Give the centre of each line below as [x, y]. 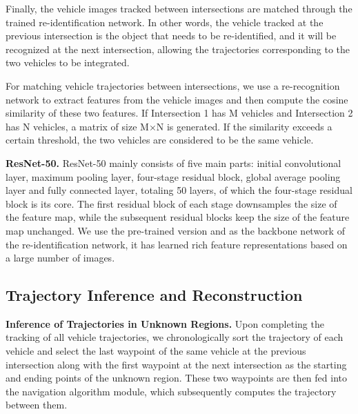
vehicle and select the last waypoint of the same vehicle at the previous [156, 351]
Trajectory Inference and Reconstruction [154, 295]
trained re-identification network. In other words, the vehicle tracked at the [165, 22]
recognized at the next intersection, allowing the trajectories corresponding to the [178, 49]
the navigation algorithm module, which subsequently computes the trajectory [171, 391]
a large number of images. [60, 258]
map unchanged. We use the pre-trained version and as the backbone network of [175, 230]
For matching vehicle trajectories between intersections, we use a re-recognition [173, 85]
